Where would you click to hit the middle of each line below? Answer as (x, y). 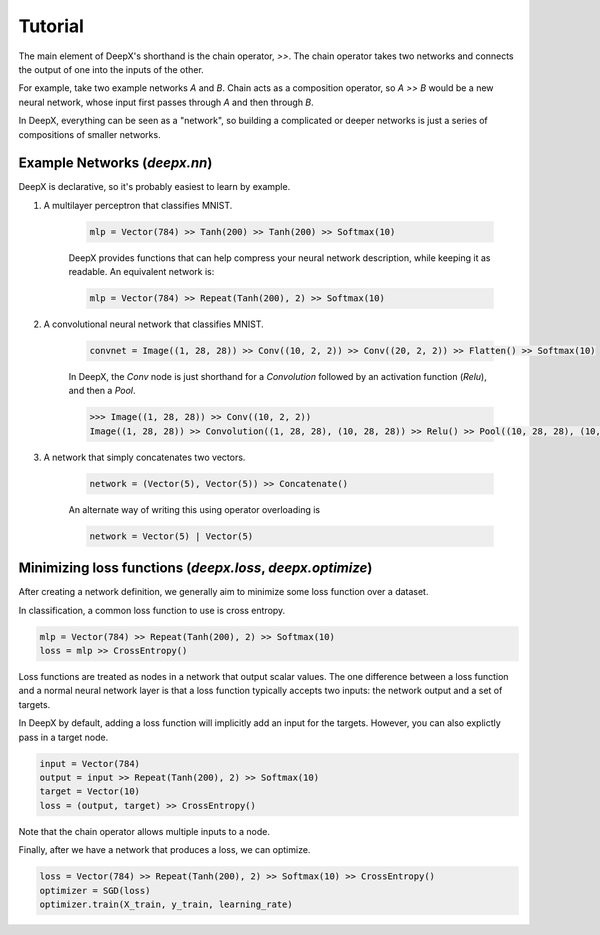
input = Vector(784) (89, 763)
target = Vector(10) (89, 791)
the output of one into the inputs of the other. (111, 69)
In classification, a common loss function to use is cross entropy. (152, 610)
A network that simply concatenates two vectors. (144, 457)
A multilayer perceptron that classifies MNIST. (138, 205)
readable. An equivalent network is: (141, 272)
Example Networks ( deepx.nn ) (115, 163)
